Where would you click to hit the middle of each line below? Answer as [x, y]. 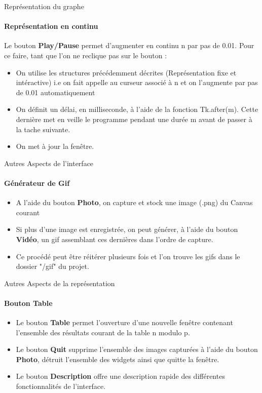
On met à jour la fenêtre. [55, 146]
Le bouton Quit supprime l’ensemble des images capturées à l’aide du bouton [137, 349]
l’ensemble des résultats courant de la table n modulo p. [103, 332]
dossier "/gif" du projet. [52, 266]
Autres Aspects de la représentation [60, 283]
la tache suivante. [43, 129]
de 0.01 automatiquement [55, 92]
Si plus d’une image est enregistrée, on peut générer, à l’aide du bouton [127, 229]
